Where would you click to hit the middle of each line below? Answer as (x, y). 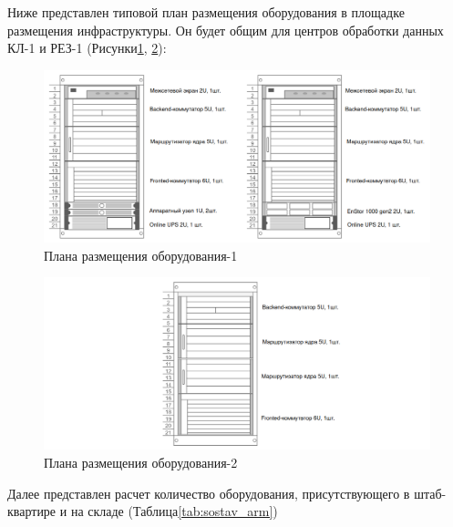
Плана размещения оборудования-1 (141, 255)
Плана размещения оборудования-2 (141, 462)
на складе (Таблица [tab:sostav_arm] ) (174, 511)
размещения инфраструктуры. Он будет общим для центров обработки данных (226, 30)
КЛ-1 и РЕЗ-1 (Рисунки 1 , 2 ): (87, 48)
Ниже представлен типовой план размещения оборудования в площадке (206, 12)
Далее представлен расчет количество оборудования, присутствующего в (209, 493)
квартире (32, 511)
